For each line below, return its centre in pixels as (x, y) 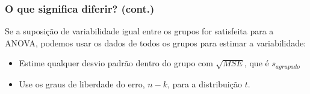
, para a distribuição (205, 83)
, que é (256, 63)
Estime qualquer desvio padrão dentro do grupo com (116, 63)
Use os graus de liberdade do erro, (82, 83)
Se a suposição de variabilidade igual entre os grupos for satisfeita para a (139, 31)
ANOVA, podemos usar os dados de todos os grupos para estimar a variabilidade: (156, 42)
